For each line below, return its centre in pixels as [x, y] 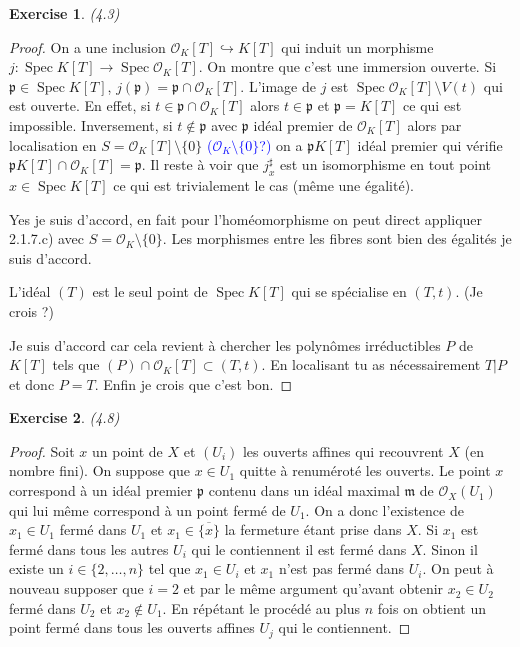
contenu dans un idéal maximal [304, 490]
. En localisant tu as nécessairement [371, 364]
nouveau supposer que [76, 588]
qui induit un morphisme [357, 46]
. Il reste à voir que [200, 164]
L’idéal [30, 291]
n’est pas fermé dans [341, 568]
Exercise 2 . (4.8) [64, 417]
